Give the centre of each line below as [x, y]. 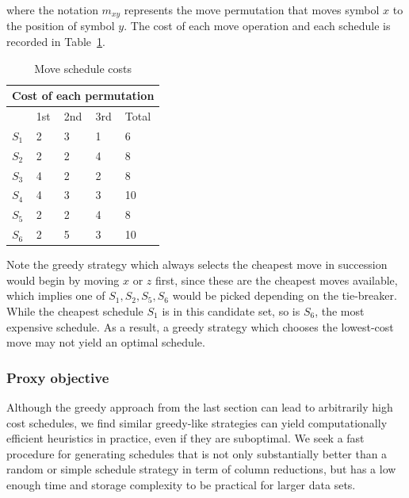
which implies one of [56, 295]
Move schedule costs [83, 68]
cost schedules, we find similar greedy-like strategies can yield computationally [197, 422]
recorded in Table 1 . [56, 42]
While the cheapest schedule [75, 311]
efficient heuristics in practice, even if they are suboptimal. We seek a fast [185, 438]
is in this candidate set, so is [231, 311]
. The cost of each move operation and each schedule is [257, 26]
